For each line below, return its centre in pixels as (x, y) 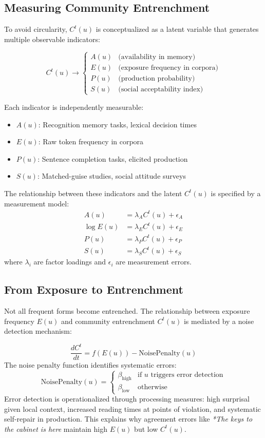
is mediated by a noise (219, 321)
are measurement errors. (154, 262)
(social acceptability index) (161, 89)
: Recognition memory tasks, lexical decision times (117, 124)
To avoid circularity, (36, 29)
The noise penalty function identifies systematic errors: (90, 365)
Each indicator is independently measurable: (74, 107)
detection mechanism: (38, 331)
